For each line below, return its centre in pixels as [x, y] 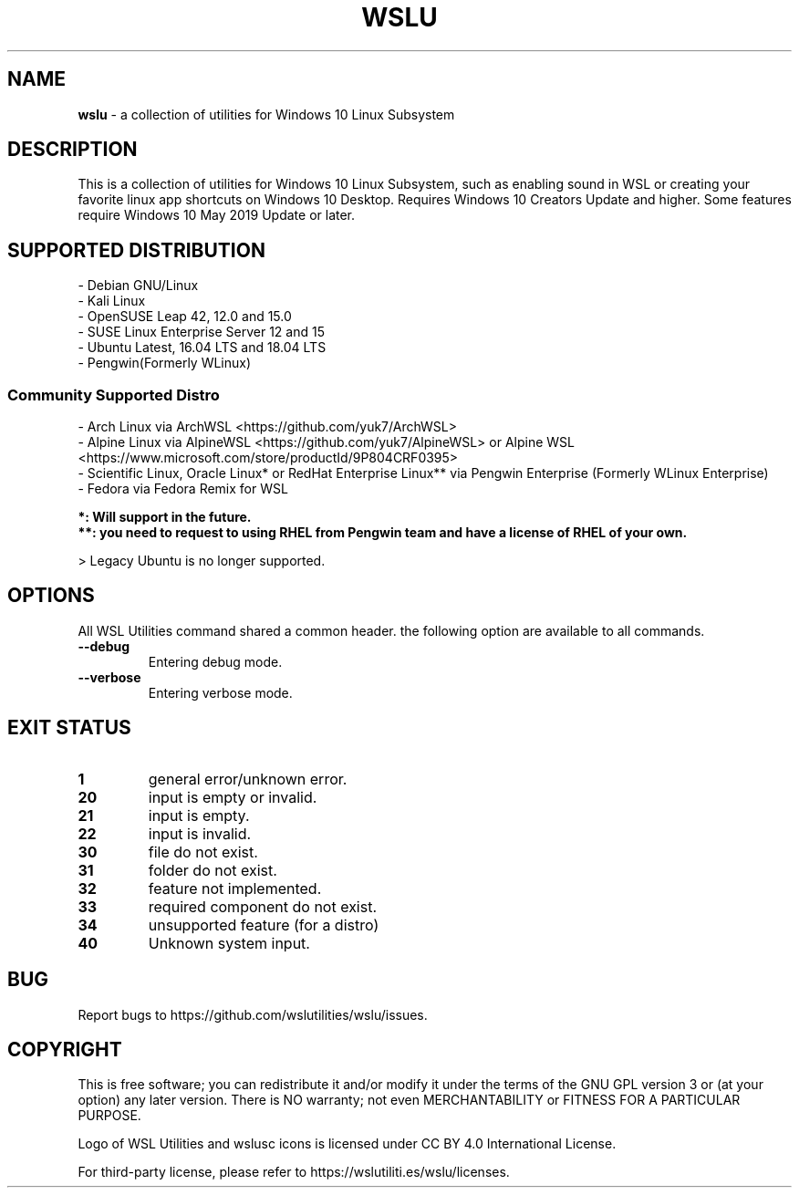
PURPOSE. [109, 1116]
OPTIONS [51, 596]
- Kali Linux [112, 301]
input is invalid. [200, 833]
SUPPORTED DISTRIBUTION [136, 250]
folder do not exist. [213, 870]
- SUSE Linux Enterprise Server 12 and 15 [201, 332]
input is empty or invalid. [233, 797]
